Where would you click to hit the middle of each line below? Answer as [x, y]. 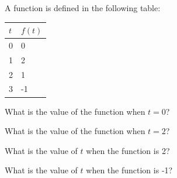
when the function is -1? [129, 170]
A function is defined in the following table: [83, 8]
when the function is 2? [128, 150]
